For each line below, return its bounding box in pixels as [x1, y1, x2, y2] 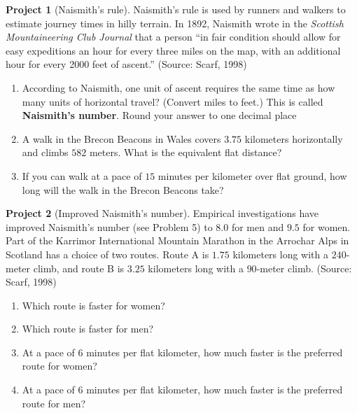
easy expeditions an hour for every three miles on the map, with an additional [6, 43, 341, 57]
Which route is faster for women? [22, 297, 165, 312]
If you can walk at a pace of [22, 168, 142, 183]
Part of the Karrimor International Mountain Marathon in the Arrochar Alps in [6, 233, 349, 248]
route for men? [22, 395, 86, 410]
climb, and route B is [33, 260, 125, 275]
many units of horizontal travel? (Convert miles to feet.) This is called [22, 94, 323, 108]
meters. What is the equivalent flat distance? [89, 145, 282, 160]
